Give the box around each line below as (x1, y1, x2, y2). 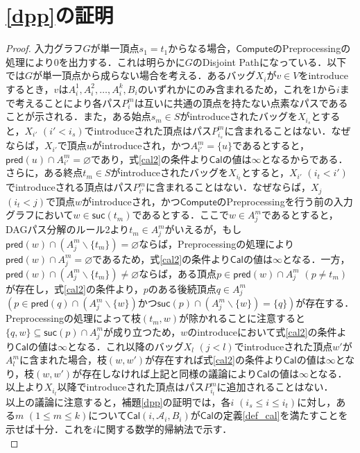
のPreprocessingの (273, 41, 351, 55)
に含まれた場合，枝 (19, 352, 107, 367)
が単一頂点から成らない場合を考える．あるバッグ (33, 68, 256, 83)
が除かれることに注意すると (179, 311, 306, 325)
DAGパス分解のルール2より (6, 222, 130, 237)
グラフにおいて (6, 207, 74, 222)
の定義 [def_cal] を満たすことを (213, 408, 348, 422)
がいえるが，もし (164, 222, 242, 237)
